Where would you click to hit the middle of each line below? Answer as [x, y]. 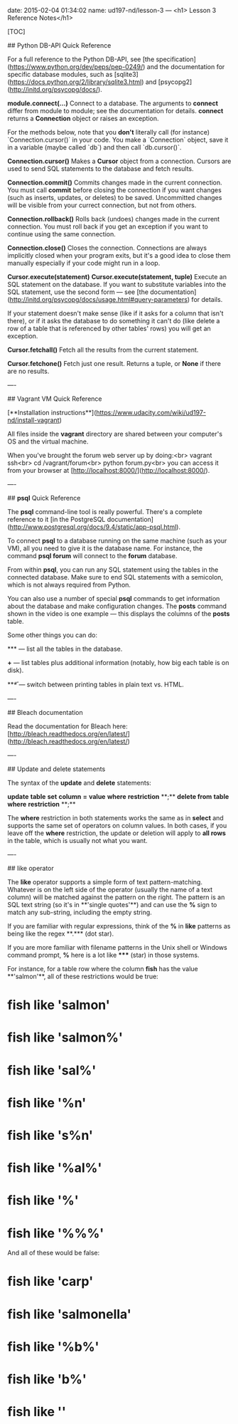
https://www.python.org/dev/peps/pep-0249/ [76, 67]
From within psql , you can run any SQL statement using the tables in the [113, 570]
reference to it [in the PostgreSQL [56, 519]
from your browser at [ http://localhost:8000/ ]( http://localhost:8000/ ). [109, 470]
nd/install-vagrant [33, 420]
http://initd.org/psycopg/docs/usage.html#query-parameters [99, 299]
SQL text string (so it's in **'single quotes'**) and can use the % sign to [112, 905]
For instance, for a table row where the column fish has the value [103, 969]
